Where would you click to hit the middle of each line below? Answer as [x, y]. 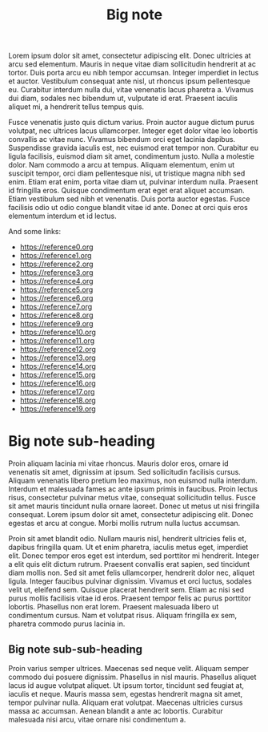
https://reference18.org [58, 400]
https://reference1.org [56, 256]
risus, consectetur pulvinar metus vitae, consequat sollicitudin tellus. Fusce [132, 498]
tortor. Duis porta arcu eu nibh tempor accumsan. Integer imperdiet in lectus [134, 73]
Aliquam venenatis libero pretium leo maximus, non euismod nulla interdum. [133, 481]
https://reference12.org [58, 350]
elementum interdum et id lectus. [63, 216]
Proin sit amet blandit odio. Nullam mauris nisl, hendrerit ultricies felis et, [127, 539]
